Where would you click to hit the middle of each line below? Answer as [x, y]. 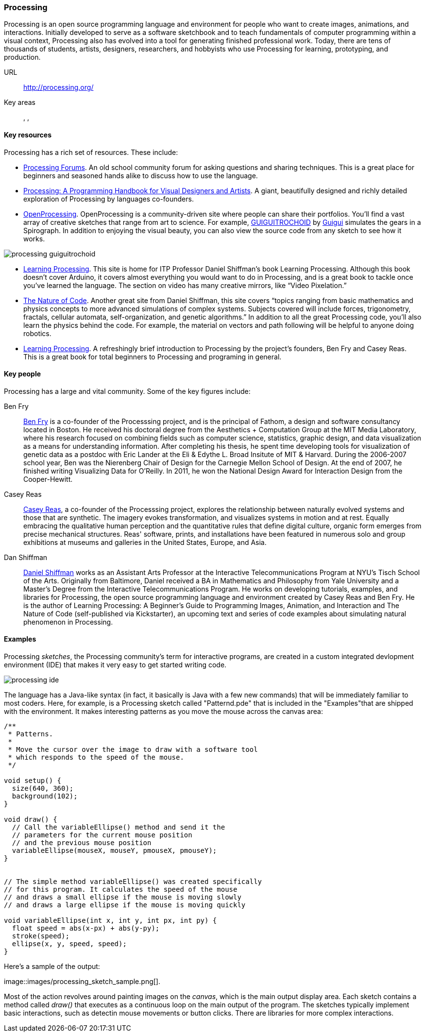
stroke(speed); [41, 936]
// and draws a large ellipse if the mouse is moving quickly [125, 905]
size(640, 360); [43, 789]
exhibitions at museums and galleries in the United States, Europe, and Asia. [145, 542]
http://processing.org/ [59, 87]
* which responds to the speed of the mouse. [96, 757]
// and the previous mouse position [82, 843]
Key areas [20, 102]
